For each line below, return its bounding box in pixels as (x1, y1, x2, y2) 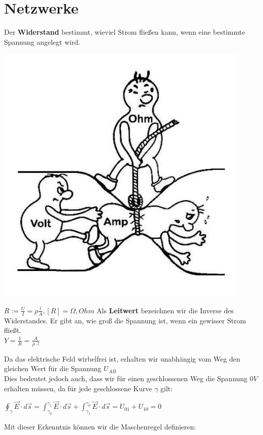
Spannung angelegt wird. (4, 36, 80, 47)
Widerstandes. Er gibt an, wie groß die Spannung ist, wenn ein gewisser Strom (4, 315, 246, 325)
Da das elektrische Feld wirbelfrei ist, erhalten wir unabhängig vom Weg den (4, 353, 240, 364)
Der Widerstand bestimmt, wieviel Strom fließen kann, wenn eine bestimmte (4, 27, 245, 37)
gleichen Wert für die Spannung (4, 363, 102, 374)
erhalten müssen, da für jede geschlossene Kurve (4, 383, 152, 393)
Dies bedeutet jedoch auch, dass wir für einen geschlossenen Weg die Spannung (4, 373, 248, 383)
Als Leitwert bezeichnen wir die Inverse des (97, 305, 234, 315)
